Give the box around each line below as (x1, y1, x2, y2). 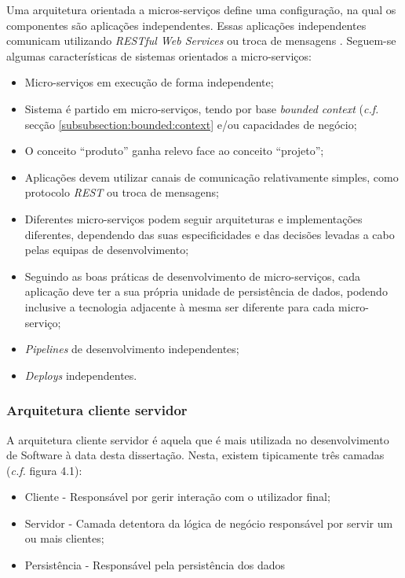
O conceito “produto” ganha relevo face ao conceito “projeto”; (24, 142, 324, 159)
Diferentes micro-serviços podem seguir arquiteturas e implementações (24, 210, 363, 226)
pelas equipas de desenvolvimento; (24, 241, 189, 258)
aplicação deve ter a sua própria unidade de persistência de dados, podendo (24, 283, 388, 300)
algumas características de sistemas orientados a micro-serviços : (6, 47, 312, 64)
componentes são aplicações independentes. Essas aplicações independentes (6, 17, 367, 33)
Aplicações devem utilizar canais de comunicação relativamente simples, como (24, 168, 399, 185)
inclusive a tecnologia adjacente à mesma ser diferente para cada (24, 298, 335, 315)
